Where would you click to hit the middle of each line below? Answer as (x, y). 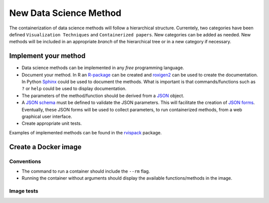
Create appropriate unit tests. (52, 123)
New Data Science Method (65, 13)
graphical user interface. (47, 116)
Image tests (24, 191)
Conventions (25, 161)
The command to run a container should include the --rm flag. (86, 171)
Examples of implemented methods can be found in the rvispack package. (85, 132)
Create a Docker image (45, 147)
